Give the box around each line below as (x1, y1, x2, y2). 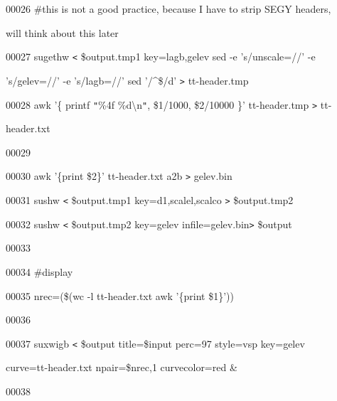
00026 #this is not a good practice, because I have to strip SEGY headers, (6, 1, 331, 16)
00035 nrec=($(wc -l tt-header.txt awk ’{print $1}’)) (6, 288, 234, 303)
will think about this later (6, 25, 119, 40)
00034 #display (6, 264, 73, 279)
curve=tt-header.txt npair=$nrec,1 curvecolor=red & (6, 360, 237, 375)
